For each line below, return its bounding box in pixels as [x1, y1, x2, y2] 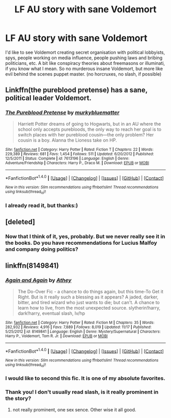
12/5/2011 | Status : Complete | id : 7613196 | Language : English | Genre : [5, 156, 130, 161]
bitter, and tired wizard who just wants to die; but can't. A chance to [17, 299, 160, 305]
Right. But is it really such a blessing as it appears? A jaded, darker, [17, 294, 159, 300]
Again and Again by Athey [5, 277, 72, 284]
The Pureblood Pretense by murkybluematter [5, 109, 120, 116]
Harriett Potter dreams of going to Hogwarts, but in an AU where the [17, 121, 161, 127]
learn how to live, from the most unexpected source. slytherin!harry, [17, 305, 161, 311]
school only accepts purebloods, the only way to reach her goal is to [17, 126, 162, 132]
